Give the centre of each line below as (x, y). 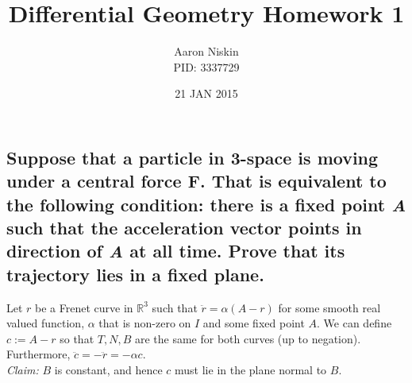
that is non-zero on (145, 323)
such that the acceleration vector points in (184, 228)
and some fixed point (254, 323)
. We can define (354, 323)
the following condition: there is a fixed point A (206, 204)
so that (77, 338)
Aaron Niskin (206, 51)
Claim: (23, 370)
